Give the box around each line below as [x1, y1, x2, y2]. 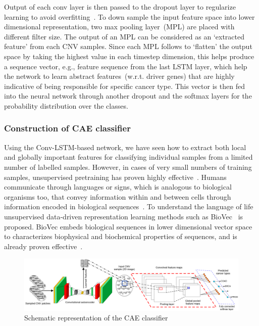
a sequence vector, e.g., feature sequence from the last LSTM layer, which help [4, 61, 247, 71]
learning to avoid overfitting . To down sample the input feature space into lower [4, 11, 255, 22]
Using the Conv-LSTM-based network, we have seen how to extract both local [4, 142, 246, 152]
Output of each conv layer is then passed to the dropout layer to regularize [4, 2, 236, 12]
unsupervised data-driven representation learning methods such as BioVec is [4, 211, 243, 221]
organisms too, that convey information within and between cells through [4, 191, 231, 202]
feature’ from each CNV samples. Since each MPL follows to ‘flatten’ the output [4, 41, 252, 52]
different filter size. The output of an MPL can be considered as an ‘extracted [4, 31, 244, 41]
